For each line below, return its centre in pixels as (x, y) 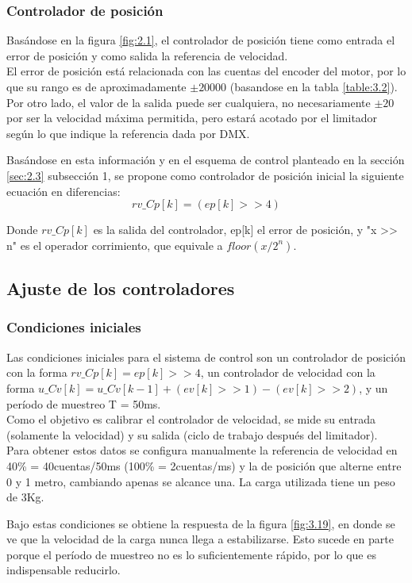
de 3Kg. (25, 497)
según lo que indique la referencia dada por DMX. (128, 133)
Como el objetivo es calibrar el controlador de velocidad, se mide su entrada (191, 419)
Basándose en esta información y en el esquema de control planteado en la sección (206, 160)
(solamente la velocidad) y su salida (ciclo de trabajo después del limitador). (192, 434)
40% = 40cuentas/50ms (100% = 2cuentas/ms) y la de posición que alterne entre (204, 465)
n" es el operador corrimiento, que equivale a (115, 245)
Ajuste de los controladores (121, 288)
